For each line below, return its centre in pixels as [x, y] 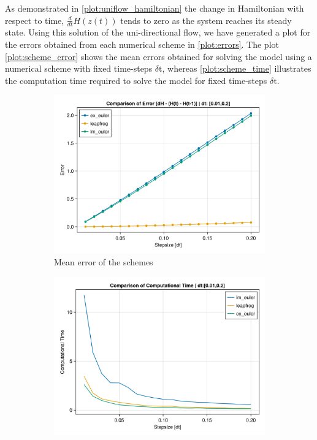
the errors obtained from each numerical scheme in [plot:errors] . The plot [142, 44]
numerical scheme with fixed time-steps [79, 68]
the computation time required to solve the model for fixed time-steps [136, 80]
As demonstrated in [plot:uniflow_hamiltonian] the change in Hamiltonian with [155, 8]
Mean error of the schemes [104, 261]
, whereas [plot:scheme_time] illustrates [237, 68]
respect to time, [35, 20]
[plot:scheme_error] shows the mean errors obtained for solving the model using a [158, 56]
